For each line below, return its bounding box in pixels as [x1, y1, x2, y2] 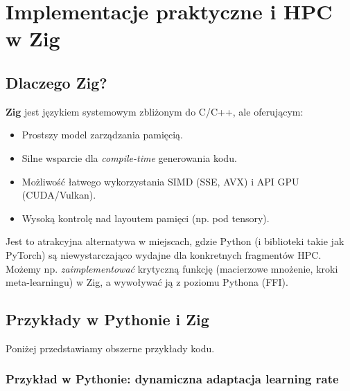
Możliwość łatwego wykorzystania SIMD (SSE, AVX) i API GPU [21, 174, 299, 188]
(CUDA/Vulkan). [21, 188, 96, 202]
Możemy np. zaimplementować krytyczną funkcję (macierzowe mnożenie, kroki [6, 261, 338, 275]
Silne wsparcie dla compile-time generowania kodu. [21, 150, 237, 165]
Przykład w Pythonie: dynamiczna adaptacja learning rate [6, 370, 339, 388]
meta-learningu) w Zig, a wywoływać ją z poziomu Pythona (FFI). [6, 275, 288, 289]
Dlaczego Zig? [6, 71, 107, 93]
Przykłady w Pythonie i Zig [6, 309, 209, 330]
